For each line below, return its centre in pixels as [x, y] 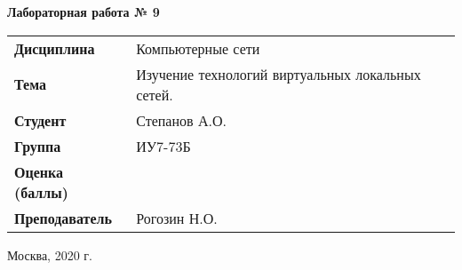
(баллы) [41, 192]
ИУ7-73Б [163, 146]
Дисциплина [55, 48]
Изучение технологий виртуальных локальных [279, 74]
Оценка [39, 171]
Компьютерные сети [198, 48]
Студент [40, 120]
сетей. [155, 94]
